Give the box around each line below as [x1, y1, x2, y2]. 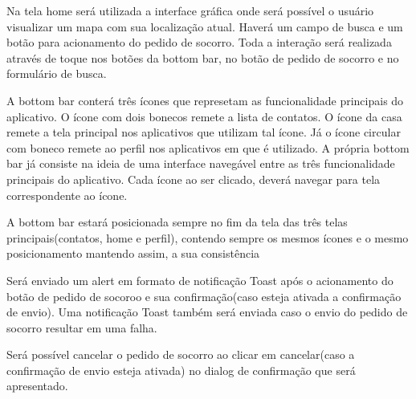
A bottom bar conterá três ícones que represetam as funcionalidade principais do [6, 92, 404, 108]
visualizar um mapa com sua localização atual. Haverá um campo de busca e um [6, 18, 403, 35]
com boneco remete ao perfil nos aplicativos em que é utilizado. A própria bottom [6, 139, 410, 156]
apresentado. [6, 377, 68, 394]
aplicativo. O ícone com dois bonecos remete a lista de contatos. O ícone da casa [6, 108, 402, 124]
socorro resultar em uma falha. [6, 319, 157, 336]
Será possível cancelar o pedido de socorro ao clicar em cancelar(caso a [6, 346, 355, 363]
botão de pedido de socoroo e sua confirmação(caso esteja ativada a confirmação [6, 287, 402, 304]
